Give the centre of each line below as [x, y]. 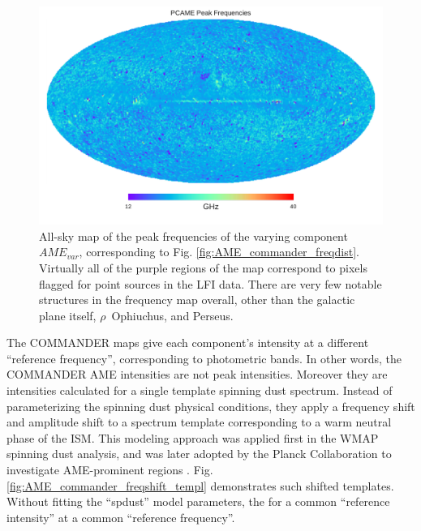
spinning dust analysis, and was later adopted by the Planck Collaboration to [199, 454]
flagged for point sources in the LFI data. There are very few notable [210, 283]
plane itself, [68, 315]
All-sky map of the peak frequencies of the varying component [193, 236]
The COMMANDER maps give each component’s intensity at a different [188, 343]
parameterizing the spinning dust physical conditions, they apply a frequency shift [211, 406]
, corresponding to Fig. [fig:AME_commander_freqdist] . [219, 252]
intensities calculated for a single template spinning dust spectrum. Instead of [200, 390]
